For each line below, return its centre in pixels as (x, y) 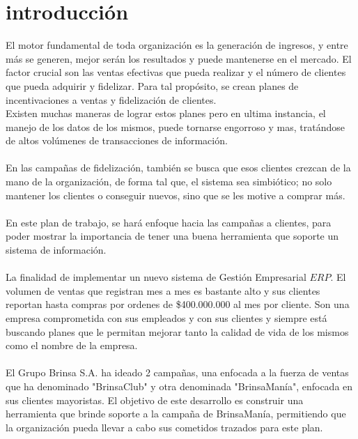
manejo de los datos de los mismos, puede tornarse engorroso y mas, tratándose (175, 126)
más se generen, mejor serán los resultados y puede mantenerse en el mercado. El (179, 58)
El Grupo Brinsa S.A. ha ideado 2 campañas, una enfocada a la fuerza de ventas (177, 372)
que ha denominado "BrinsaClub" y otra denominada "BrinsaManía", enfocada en (179, 386)
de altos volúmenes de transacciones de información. (117, 140)
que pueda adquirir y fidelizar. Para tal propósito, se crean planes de (152, 85)
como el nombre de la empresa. (72, 345)
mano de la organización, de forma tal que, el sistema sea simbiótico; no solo (169, 182)
